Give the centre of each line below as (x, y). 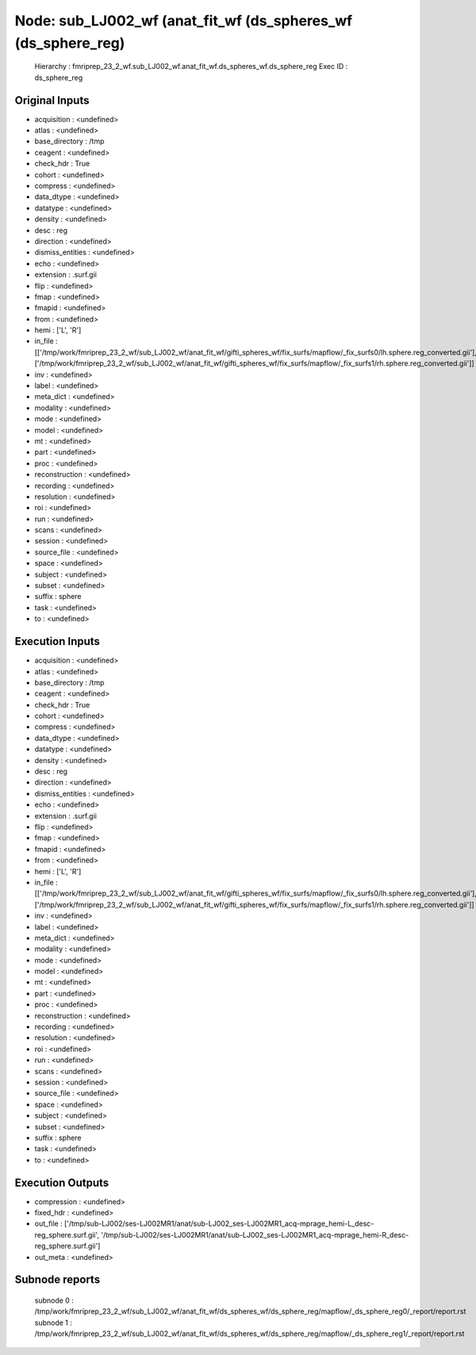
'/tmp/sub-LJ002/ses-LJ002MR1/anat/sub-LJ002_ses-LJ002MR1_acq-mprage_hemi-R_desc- (255, 1234)
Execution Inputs (58, 641)
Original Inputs (52, 100)
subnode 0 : (54, 1300)
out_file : (48, 1224)
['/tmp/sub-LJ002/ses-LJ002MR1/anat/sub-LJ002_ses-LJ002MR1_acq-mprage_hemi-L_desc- (219, 1224)
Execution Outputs (62, 1182)
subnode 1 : (54, 1322)
